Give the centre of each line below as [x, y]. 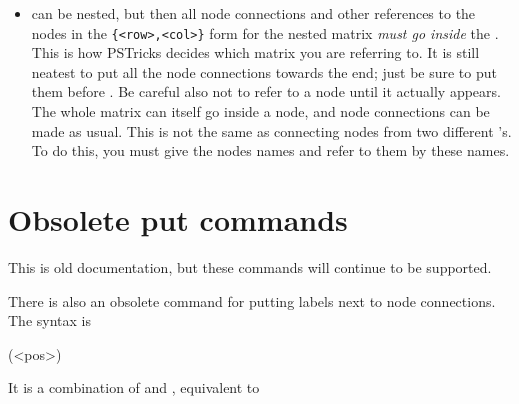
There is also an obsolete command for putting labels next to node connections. [252, 300]
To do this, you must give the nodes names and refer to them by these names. [270, 150]
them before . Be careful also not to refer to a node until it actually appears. [266, 91]
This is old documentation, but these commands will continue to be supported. [250, 266]
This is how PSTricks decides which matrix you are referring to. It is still [255, 52]
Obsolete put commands [178, 219]
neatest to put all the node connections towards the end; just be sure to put [264, 71]
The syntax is [49, 320]
